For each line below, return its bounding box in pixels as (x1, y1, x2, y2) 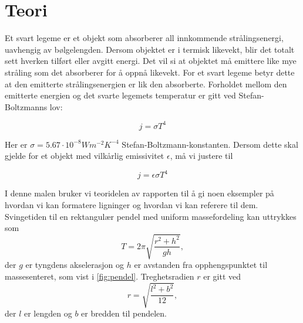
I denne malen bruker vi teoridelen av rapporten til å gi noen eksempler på (5, 187, 274, 199)
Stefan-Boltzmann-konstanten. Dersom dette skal (122, 138, 298, 150)
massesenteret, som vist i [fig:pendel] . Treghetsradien (5, 270, 194, 282)
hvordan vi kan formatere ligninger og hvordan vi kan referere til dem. (5, 199, 258, 211)
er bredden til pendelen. (81, 307, 167, 319)
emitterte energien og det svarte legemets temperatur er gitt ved (5, 89, 236, 101)
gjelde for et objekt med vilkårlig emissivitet (5, 149, 164, 162)
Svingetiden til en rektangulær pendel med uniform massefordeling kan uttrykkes (5, 210, 297, 222)
